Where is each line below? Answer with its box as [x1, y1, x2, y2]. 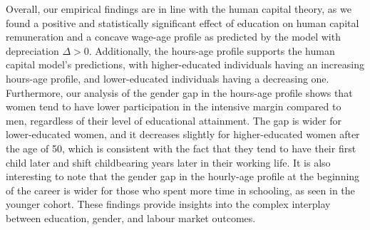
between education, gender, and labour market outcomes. [6, 210, 256, 225]
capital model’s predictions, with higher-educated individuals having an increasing [6, 57, 364, 72]
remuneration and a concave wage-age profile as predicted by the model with [6, 29, 341, 44]
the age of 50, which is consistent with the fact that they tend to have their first [6, 140, 356, 155]
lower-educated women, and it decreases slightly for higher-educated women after [6, 127, 360, 142]
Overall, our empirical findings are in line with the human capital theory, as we [6, 1, 351, 16]
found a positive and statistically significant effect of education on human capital [6, 15, 359, 30]
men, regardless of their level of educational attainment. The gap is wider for [6, 113, 341, 127]
